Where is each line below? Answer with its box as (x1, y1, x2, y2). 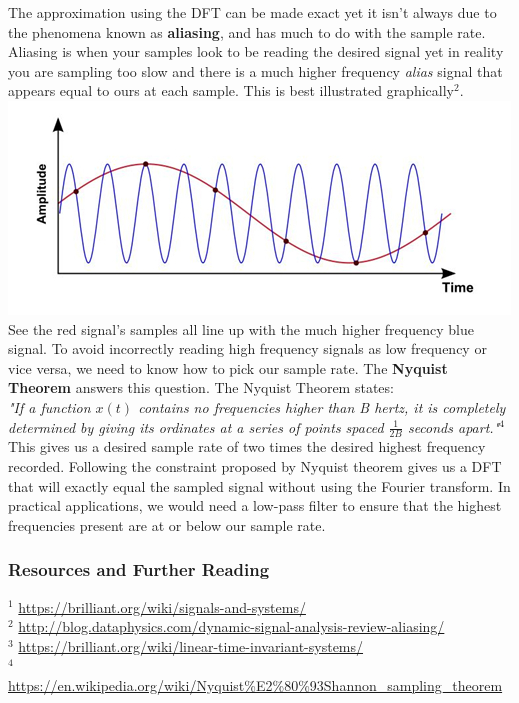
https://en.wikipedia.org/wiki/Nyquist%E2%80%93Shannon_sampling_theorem (8, 674, 503, 695)
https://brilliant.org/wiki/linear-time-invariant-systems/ (18, 635, 364, 656)
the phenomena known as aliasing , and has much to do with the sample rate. (8, 21, 486, 42)
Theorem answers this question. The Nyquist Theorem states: (8, 377, 394, 398)
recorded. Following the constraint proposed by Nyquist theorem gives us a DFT (8, 455, 502, 476)
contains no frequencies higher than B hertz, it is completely (138, 396, 506, 417)
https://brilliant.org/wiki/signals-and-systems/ (18, 596, 306, 617)
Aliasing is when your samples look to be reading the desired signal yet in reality (8, 41, 504, 62)
